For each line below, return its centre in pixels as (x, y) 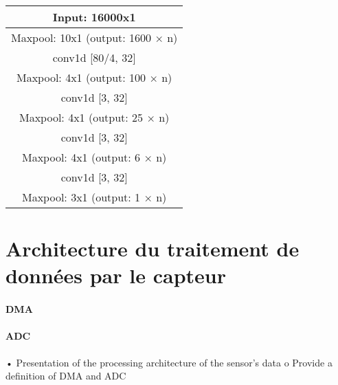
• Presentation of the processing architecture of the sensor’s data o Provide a (169, 362)
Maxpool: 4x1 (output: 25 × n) (94, 117)
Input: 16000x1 (94, 17)
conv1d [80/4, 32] (94, 57)
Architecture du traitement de (153, 249)
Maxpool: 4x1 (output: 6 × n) (94, 157)
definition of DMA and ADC (66, 376)
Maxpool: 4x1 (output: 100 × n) (94, 77)
